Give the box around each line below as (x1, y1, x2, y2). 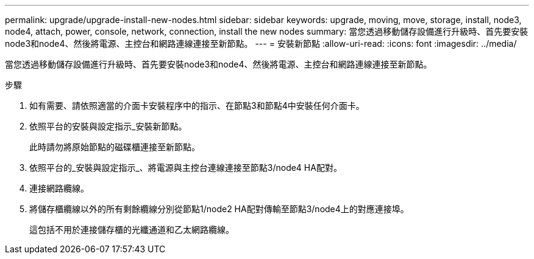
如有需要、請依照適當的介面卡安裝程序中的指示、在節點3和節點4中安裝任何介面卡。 (29, 100, 365, 111)
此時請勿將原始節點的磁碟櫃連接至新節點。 (29, 142, 200, 152)
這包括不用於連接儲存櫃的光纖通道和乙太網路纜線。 (29, 224, 234, 235)
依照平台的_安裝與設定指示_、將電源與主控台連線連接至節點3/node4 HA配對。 (29, 162, 342, 173)
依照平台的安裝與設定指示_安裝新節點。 (29, 121, 187, 131)
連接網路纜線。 (29, 183, 89, 193)
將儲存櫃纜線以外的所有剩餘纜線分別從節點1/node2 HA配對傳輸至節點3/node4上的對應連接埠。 (29, 204, 409, 214)
